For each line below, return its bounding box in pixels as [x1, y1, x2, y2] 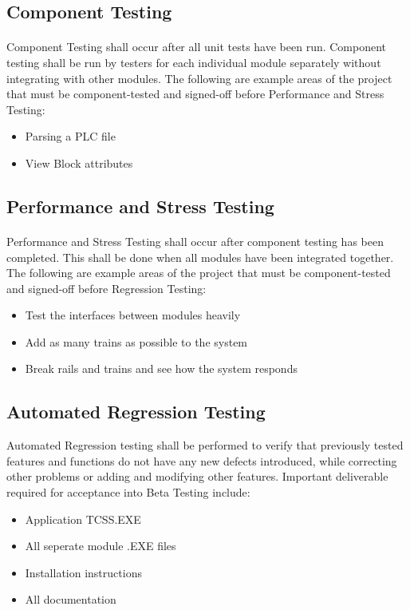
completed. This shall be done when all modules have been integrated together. [6, 248, 394, 265]
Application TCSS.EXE [25, 510, 141, 527]
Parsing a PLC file [25, 128, 116, 145]
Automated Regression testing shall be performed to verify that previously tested [6, 437, 404, 454]
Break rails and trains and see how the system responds [25, 360, 298, 377]
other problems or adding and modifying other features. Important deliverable [6, 468, 388, 485]
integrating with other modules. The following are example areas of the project [6, 69, 392, 86]
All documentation [25, 591, 116, 608]
